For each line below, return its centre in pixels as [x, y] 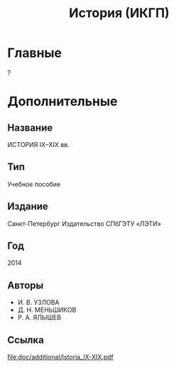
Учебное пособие [34, 184]
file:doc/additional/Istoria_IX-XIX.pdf [61, 357]
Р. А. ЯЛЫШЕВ [39, 318]
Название [30, 128]
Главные [35, 53]
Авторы [26, 285]
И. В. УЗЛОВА [38, 303]
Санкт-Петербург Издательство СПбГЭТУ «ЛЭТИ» [84, 223]
